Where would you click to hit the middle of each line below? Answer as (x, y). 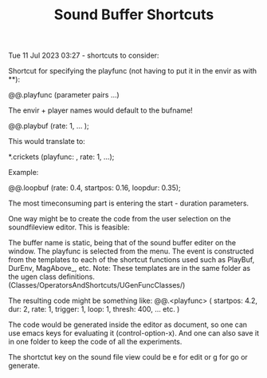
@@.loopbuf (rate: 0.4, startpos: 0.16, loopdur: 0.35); (94, 188)
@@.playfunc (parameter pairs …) (64, 95)
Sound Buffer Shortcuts (134, 15)
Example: (24, 173)
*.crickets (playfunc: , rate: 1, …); (61, 157)
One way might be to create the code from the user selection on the (120, 219)
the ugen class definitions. (52, 277)
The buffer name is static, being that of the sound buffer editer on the (122, 243)
